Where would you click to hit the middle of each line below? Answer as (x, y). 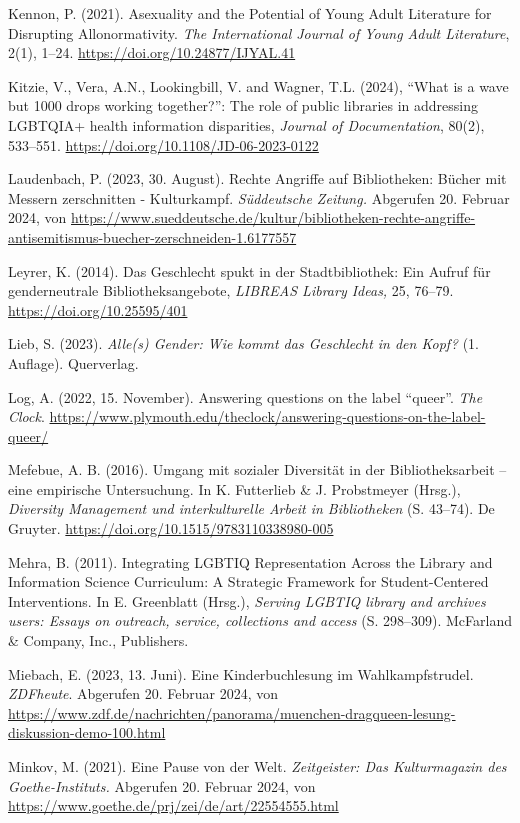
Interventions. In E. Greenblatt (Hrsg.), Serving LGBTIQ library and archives (247, 600)
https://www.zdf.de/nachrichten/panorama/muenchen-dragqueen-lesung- (232, 712)
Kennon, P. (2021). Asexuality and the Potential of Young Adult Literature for (250, 13)
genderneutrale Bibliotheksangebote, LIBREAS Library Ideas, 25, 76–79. (231, 290)
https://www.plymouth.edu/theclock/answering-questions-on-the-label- (267, 416)
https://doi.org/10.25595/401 (98, 309)
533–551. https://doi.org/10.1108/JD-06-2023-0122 (163, 144)
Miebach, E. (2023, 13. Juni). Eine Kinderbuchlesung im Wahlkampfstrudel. (241, 673)
